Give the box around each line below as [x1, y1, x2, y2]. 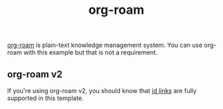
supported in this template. [7, 94, 84, 102]
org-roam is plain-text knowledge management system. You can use [7, 41, 203, 50]
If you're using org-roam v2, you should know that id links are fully [7, 87, 197, 95]
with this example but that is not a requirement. [23, 48, 158, 57]
